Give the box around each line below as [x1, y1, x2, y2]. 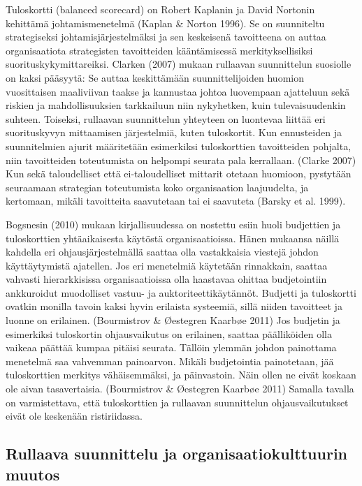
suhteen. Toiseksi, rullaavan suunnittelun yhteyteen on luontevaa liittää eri [6, 111, 326, 126]
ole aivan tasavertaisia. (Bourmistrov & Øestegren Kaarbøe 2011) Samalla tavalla [6, 381, 354, 396]
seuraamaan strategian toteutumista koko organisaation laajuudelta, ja [6, 179, 309, 194]
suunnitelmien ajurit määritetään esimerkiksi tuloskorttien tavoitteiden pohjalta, [6, 138, 352, 153]
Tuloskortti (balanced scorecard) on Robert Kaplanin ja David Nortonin [6, 2, 315, 16]
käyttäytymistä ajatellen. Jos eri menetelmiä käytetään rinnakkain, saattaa [6, 258, 328, 272]
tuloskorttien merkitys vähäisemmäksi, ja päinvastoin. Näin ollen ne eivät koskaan [6, 367, 356, 382]
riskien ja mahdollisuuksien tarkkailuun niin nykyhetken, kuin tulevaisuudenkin [6, 98, 346, 112]
